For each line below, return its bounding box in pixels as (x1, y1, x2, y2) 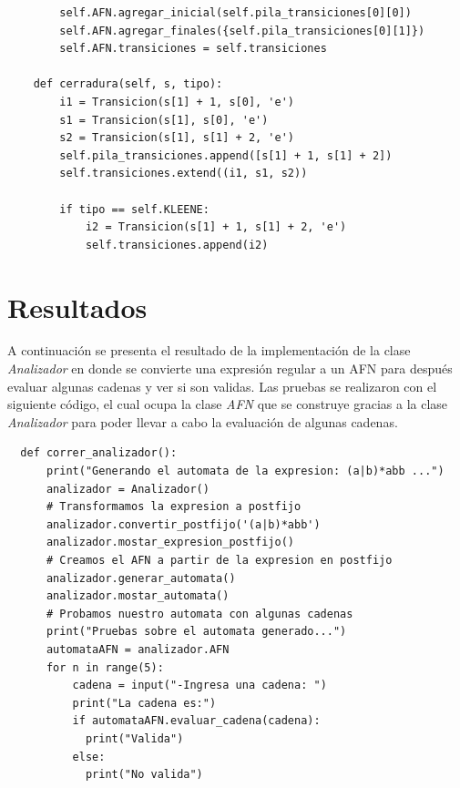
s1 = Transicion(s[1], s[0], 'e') (59, 113, 269, 127)
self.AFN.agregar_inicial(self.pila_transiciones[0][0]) (59, 6, 412, 19)
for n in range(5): (46, 660, 164, 674)
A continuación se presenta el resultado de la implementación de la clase (7, 341, 411, 360)
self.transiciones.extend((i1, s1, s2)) (59, 167, 308, 180)
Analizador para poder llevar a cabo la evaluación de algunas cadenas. (7, 412, 398, 431)
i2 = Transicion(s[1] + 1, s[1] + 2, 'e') (85, 220, 347, 234)
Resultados (7, 288, 148, 325)
